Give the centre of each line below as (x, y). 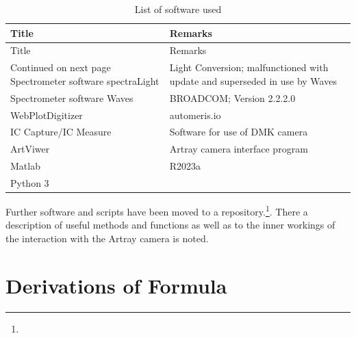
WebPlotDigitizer (47, 115)
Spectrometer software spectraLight (85, 80)
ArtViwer (30, 149)
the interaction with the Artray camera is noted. (107, 238)
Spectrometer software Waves (72, 97)
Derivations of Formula (116, 285)
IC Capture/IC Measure (61, 132)
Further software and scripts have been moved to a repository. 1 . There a (157, 210)
